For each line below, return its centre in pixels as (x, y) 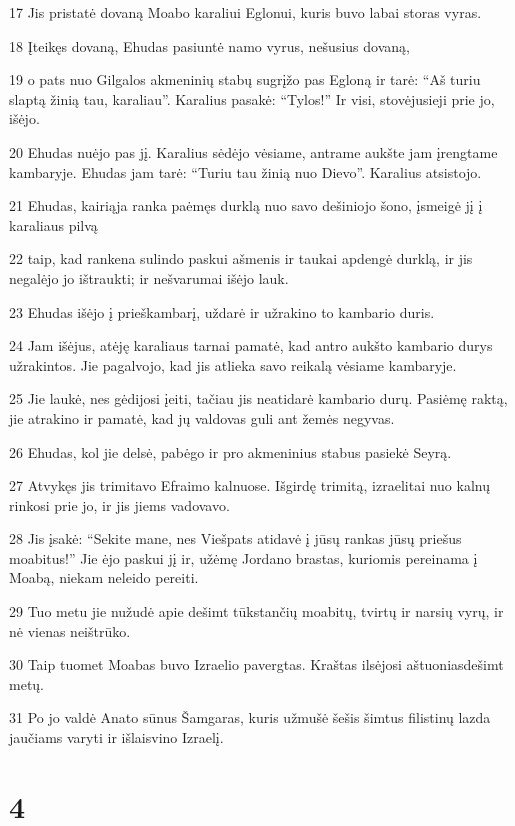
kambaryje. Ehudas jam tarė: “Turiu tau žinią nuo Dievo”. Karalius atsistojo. (245, 171)
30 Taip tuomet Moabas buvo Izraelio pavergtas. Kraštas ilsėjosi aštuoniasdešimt (256, 664)
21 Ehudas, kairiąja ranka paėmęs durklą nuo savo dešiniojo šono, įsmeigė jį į (246, 205)
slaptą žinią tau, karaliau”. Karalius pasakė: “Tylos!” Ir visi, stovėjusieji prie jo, (252, 98)
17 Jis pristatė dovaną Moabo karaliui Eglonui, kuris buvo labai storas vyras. (245, 12)
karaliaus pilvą (53, 224)
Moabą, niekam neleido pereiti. (104, 577)
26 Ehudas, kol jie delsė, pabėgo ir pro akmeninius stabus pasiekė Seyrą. (230, 451)
